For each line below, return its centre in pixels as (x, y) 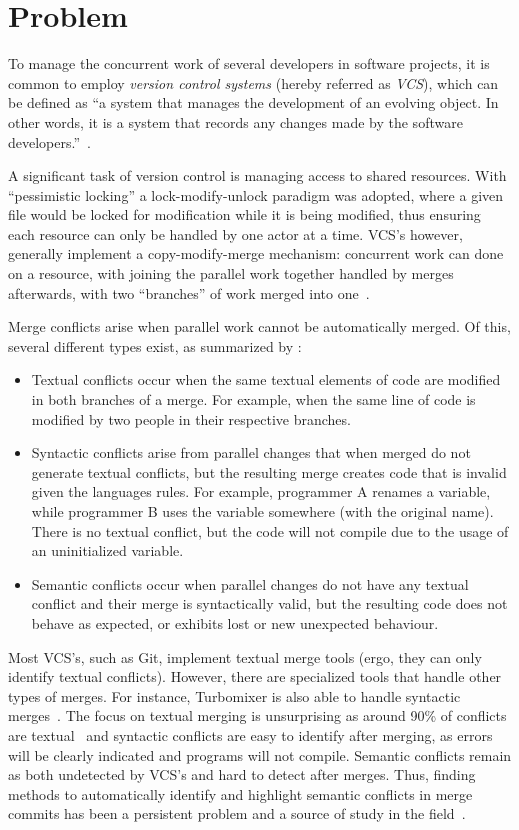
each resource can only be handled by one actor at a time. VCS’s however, (235, 233)
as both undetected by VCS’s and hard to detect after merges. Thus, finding (242, 774)
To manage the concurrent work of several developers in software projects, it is (249, 63)
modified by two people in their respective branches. (191, 418)
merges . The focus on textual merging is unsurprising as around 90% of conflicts (257, 715)
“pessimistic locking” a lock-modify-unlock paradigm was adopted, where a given (256, 194)
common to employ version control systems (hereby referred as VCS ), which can (253, 82)
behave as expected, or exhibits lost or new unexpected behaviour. (235, 622)
